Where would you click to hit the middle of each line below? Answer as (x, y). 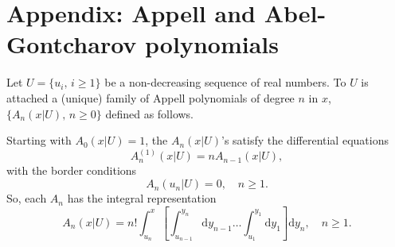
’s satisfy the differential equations (305, 140)
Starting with (39, 140)
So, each (27, 198)
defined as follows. (150, 113)
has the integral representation (142, 198)
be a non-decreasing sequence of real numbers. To (225, 82)
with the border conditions (72, 170)
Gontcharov (72, 44)
